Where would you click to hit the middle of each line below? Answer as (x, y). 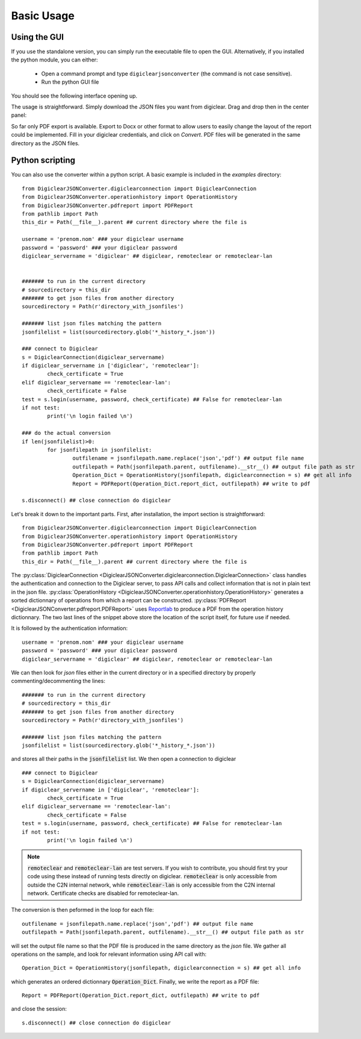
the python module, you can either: (55, 60)
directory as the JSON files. (45, 143)
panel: (19, 115)
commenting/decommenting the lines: (58, 681)
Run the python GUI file (70, 82)
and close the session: (39, 1009)
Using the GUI (38, 37)
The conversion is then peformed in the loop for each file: (82, 910)
